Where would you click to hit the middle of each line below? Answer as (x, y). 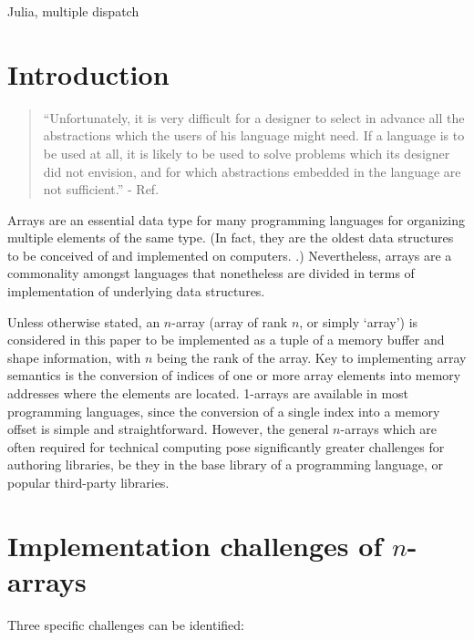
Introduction (88, 73)
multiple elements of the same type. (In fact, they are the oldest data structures (231, 237)
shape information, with (74, 357)
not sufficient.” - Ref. (101, 189)
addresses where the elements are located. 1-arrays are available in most (208, 393)
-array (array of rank (230, 321)
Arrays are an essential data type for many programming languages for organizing (236, 219)
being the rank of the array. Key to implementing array (312, 357)
